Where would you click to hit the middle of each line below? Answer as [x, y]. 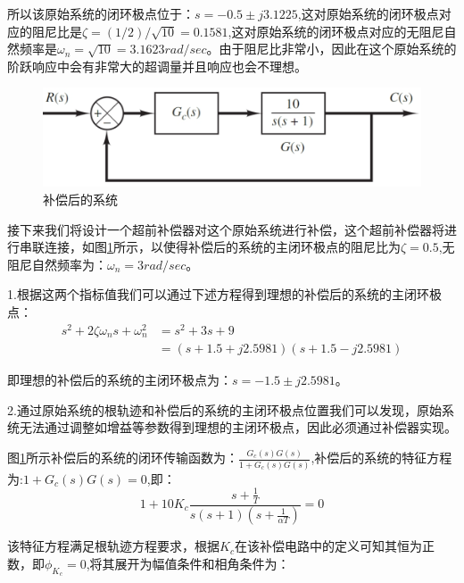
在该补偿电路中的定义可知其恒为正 [334, 546]
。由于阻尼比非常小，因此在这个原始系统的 [331, 49]
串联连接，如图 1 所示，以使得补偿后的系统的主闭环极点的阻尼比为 [210, 247]
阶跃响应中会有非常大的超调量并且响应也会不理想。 [157, 66]
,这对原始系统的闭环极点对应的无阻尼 [336, 31]
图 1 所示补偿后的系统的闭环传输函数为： [123, 458]
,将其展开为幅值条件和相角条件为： [188, 564]
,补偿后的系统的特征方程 [381, 458]
